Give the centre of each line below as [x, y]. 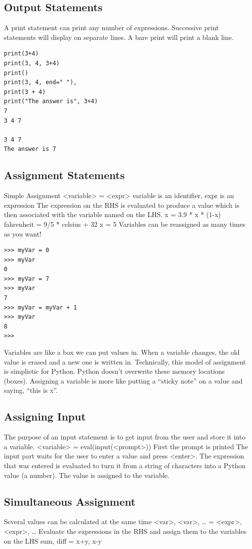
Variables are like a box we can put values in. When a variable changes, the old [122, 352]
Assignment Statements [64, 175]
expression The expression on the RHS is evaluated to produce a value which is [122, 205]
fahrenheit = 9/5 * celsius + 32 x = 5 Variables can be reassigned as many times [125, 224]
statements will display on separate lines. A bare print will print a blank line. [119, 37]
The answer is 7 [30, 149]
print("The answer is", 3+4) [51, 101]
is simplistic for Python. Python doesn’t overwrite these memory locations [114, 371]
